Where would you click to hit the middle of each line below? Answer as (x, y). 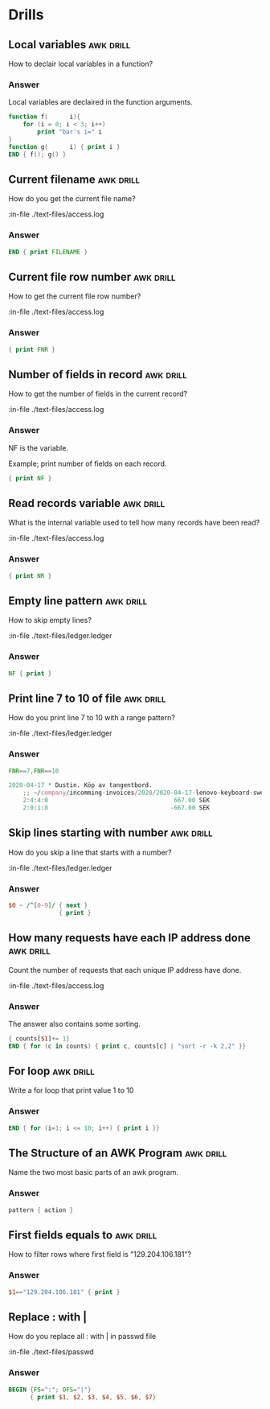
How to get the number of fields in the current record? (98, 394)
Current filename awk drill (74, 179)
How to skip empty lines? (50, 620)
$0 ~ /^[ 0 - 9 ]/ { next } (48, 906)
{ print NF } (30, 478)
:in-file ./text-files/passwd (51, 1352)
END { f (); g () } (37, 154)
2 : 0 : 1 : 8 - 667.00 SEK (117, 808)
